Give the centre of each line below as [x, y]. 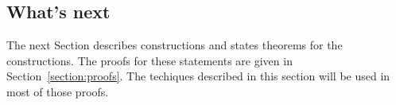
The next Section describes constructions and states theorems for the [175, 45]
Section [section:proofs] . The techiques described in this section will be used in [198, 76]
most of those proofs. [58, 91]
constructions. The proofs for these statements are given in [149, 60]
